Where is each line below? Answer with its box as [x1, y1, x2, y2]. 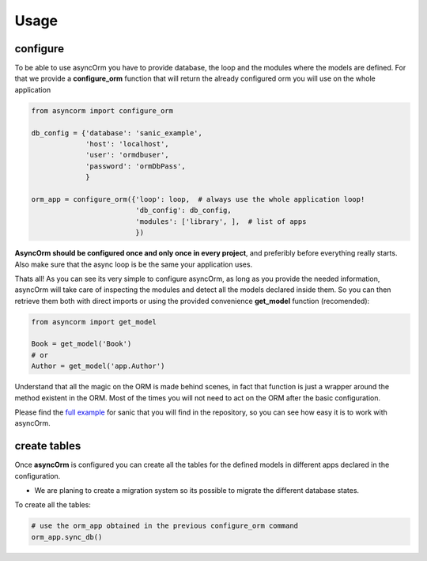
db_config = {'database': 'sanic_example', [31, 128, 203, 138]
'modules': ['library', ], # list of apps [135, 217, 307, 226]
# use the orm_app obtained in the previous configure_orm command [31, 521, 299, 530]
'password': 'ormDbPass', [85, 161, 186, 170]
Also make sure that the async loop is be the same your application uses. [14, 260, 253, 269]
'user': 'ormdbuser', [85, 150, 169, 160]
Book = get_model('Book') [31, 339, 132, 348]
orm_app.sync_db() [31, 533, 103, 541]
